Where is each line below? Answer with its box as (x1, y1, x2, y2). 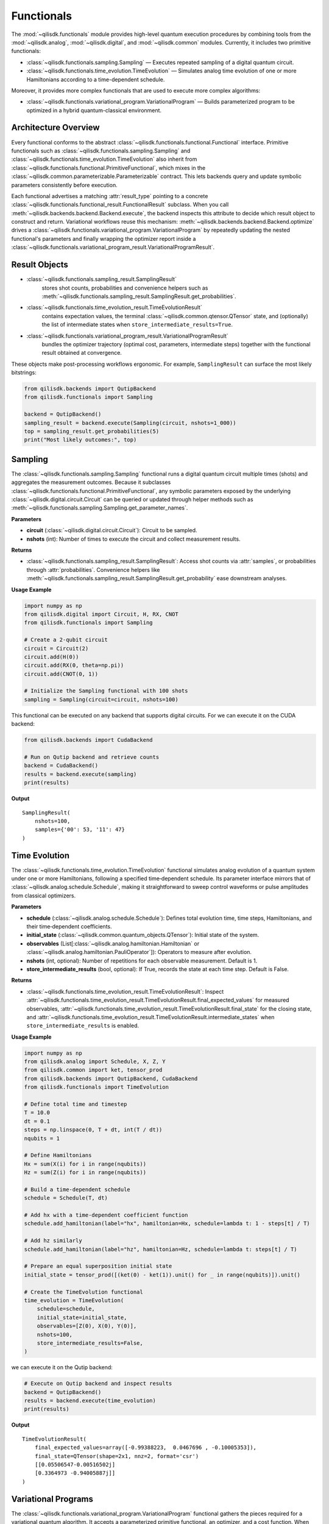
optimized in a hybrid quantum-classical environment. (26, 107, 161, 114)
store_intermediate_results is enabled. (26, 1022, 140, 1030)
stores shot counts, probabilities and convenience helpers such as (41, 284, 208, 291)
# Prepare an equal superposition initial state (24, 1262, 172, 1270)
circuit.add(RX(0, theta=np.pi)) (24, 662, 124, 669)
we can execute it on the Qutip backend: (11, 1364, 113, 1371)
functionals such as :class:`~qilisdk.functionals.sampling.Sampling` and (11, 147, 191, 154)
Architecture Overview (11, 123, 100, 133)
